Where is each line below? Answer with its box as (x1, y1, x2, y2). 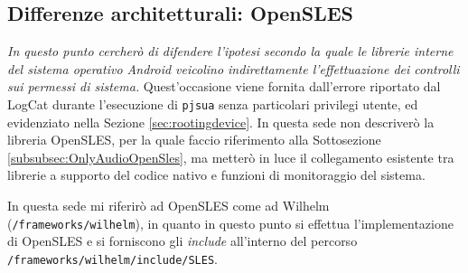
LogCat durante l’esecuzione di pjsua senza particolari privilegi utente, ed (7, 94, 418, 113)
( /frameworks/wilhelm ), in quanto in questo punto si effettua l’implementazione (7, 213, 454, 232)
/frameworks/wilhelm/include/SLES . (7, 249, 218, 268)
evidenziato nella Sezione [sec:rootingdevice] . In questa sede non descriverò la (7, 112, 435, 131)
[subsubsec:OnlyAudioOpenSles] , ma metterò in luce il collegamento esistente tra (7, 147, 454, 166)
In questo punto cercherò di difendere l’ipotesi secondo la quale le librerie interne (7, 42, 454, 61)
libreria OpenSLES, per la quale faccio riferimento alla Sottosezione (7, 130, 381, 149)
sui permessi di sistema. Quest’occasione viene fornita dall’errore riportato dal (7, 77, 441, 96)
